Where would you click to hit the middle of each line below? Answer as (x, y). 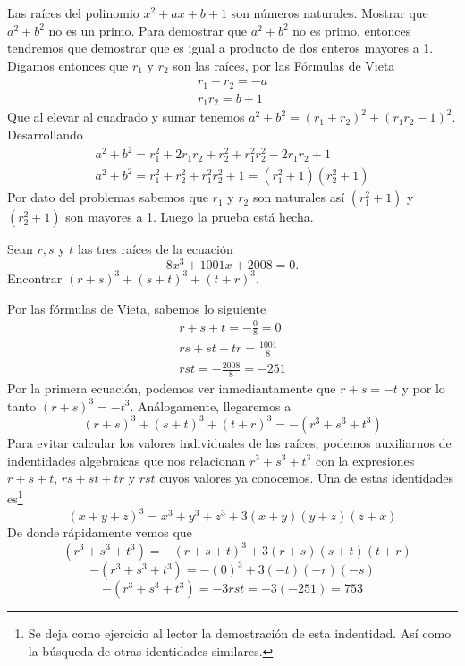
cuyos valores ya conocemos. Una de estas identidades (306, 478)
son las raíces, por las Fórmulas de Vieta (284, 65)
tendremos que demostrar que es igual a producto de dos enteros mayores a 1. (220, 48)
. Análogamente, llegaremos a (211, 405)
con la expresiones (365, 460)
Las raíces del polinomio (73, 13)
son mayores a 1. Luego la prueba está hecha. (190, 217)
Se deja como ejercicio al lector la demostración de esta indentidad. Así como (240, 633)
